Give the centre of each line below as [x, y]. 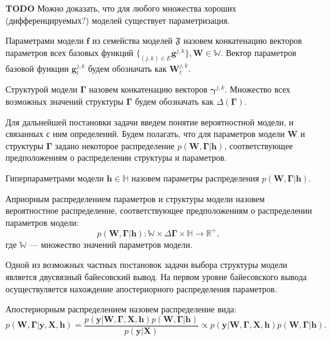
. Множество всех [257, 89]
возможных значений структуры [64, 101]
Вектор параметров [261, 52]
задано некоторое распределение [115, 145]
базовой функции [37, 68]
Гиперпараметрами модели [55, 178]
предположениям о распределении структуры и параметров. [116, 157]
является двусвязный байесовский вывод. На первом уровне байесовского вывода [156, 277]
